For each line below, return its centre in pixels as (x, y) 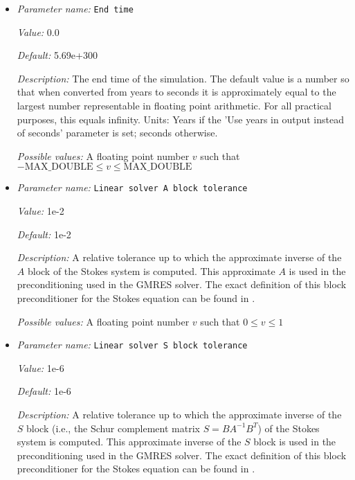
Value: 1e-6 (40, 367)
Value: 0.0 (38, 32)
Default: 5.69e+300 (57, 55)
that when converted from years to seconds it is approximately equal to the (176, 92)
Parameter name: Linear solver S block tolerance (132, 345)
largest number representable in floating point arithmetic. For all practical (174, 106)
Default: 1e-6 (44, 391)
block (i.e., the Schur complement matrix (113, 428)
